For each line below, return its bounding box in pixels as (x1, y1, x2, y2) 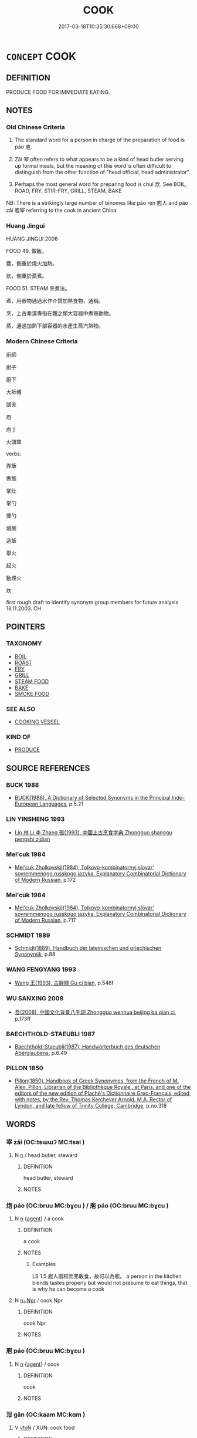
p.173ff (14, 1015, 31, 1022)
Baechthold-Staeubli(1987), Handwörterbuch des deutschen (14, 1043, 161, 1050)
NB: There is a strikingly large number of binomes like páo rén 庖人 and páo (6, 199, 189, 207)
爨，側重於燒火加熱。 (6, 259, 57, 267)
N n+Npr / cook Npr (14, 1297, 63, 1304)
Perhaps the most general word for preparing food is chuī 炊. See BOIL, (14, 181, 187, 188)
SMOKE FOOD (14, 690, 50, 697)
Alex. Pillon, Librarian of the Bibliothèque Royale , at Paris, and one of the (14, 1084, 192, 1091)
